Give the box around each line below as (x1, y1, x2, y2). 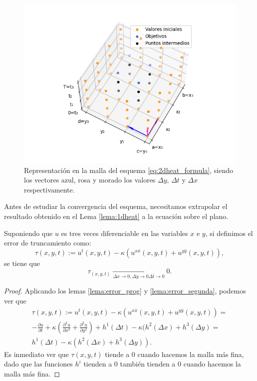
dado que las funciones (4, 358, 73, 369)
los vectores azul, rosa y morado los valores (24, 174, 156, 185)
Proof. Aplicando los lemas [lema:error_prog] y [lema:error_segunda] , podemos (4, 285, 246, 296)
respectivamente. (24, 184, 75, 194)
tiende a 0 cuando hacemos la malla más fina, (105, 348, 244, 359)
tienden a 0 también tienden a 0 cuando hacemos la (83, 358, 241, 369)
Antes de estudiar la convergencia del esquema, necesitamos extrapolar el (4, 201, 228, 211)
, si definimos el (205, 227, 253, 238)
